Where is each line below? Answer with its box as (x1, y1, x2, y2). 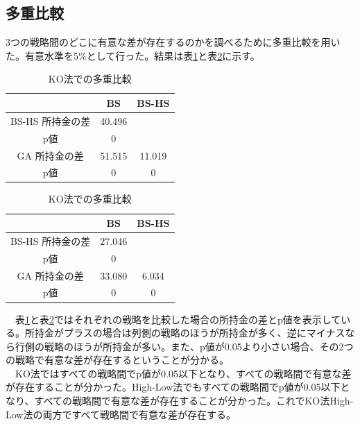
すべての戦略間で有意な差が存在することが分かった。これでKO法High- (34, 393, 354, 408)
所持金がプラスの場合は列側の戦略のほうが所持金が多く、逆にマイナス (24, 325, 345, 340)
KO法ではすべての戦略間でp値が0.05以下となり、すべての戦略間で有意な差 (15, 366, 352, 380)
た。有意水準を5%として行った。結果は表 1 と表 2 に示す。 (6, 48, 260, 62)
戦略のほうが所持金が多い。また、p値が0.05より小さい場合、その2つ (44, 339, 354, 353)
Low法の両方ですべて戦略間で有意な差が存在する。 (6, 407, 236, 421)
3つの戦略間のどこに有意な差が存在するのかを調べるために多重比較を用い (6, 35, 341, 49)
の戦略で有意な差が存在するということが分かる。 (6, 352, 229, 367)
